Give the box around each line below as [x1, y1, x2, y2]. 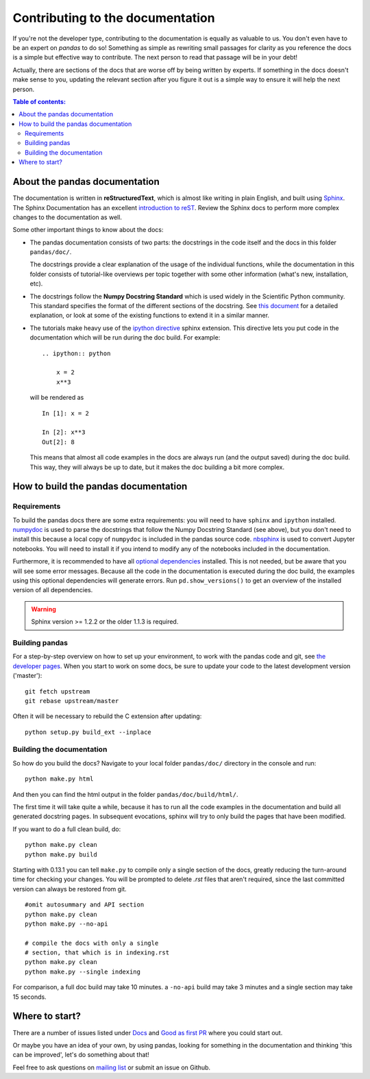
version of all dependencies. [12, 586, 93, 594]
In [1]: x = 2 [42, 409, 89, 417]
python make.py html [25, 775, 94, 783]
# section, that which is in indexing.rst [25, 949, 170, 956]
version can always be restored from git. [12, 885, 127, 893]
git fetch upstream [25, 687, 90, 695]
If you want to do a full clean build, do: [12, 825, 121, 833]
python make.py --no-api [25, 919, 108, 928]
